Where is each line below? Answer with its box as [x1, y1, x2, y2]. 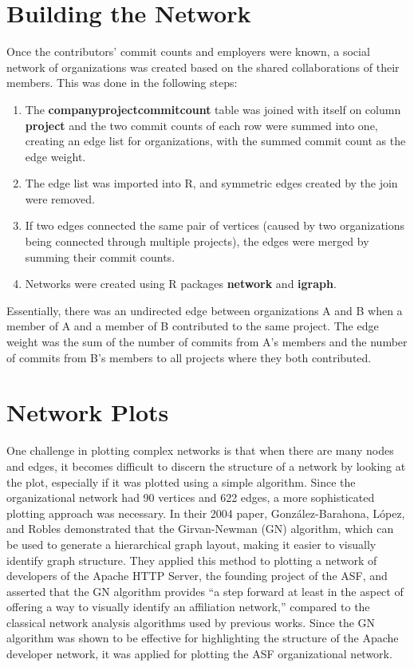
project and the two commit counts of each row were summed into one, [25, 116, 378, 133]
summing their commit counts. [25, 248, 175, 265]
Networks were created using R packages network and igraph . [25, 275, 337, 292]
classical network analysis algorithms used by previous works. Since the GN [6, 614, 376, 630]
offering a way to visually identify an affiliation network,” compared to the [6, 598, 370, 615]
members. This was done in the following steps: [6, 74, 238, 91]
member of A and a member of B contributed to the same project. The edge [6, 318, 379, 334]
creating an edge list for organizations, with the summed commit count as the [25, 132, 406, 149]
